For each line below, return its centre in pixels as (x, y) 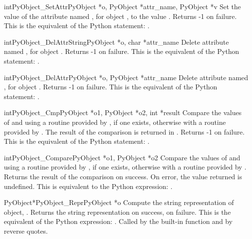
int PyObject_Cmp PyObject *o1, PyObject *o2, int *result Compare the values (123, 112)
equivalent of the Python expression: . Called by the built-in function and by (118, 221)
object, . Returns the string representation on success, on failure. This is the (117, 212)
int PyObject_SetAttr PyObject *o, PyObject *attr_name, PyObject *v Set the (123, 6)
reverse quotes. (26, 230)
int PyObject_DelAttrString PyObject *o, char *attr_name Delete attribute (117, 42)
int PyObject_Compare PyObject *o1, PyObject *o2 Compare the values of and (122, 157)
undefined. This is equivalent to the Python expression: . (88, 186)
